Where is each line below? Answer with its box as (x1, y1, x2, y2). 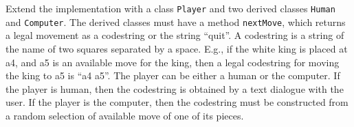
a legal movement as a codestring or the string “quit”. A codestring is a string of (5, 28, 344, 42)
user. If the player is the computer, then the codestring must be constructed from (5, 95, 349, 109)
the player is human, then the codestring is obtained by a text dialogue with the (5, 81, 344, 96)
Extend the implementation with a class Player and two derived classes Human (5, 1, 335, 15)
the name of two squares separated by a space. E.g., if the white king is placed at (5, 41, 348, 55)
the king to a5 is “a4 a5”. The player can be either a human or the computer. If (5, 68, 340, 83)
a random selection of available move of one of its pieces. (5, 108, 244, 122)
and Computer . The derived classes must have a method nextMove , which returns (5, 14, 346, 29)
